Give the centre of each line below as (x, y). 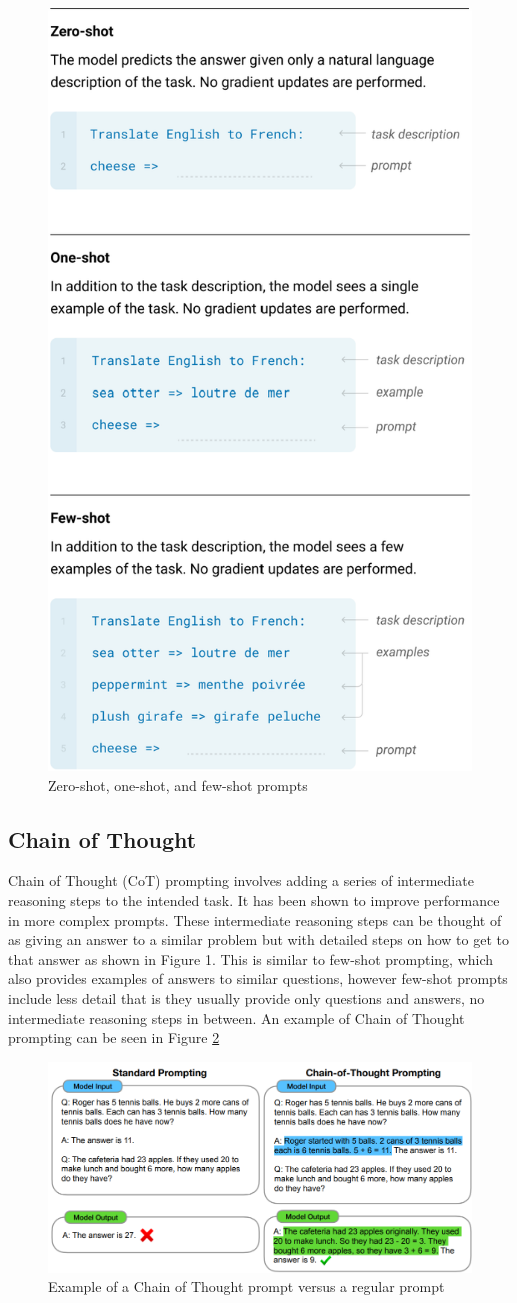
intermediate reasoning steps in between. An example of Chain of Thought (236, 1017)
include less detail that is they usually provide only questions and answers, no (246, 998)
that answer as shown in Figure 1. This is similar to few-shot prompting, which (251, 958)
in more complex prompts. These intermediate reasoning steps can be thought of (255, 919)
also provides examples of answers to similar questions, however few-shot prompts (258, 978)
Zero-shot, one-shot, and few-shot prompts (178, 784)
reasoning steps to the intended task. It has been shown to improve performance (254, 900)
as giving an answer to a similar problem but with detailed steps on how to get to (258, 939)
